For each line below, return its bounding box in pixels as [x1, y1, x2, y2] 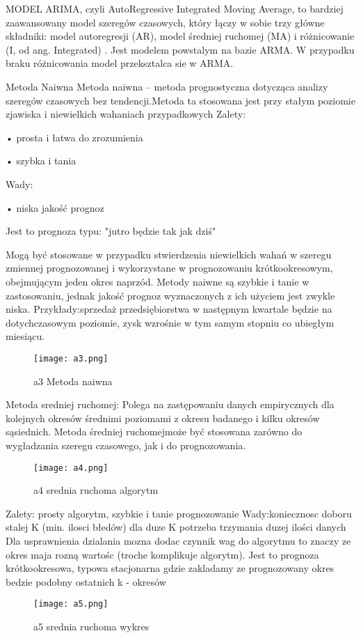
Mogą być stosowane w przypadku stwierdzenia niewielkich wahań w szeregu [6, 247, 332, 261]
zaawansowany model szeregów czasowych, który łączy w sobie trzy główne [6, 15, 325, 29]
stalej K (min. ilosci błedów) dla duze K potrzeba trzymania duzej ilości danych [6, 520, 346, 534]
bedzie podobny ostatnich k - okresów [6, 574, 166, 589]
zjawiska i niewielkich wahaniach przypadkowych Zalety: [6, 107, 246, 121]
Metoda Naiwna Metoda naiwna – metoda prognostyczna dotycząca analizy [6, 79, 328, 93]
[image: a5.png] [33, 599, 109, 609]
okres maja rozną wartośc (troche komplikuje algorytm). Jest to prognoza [6, 547, 319, 561]
